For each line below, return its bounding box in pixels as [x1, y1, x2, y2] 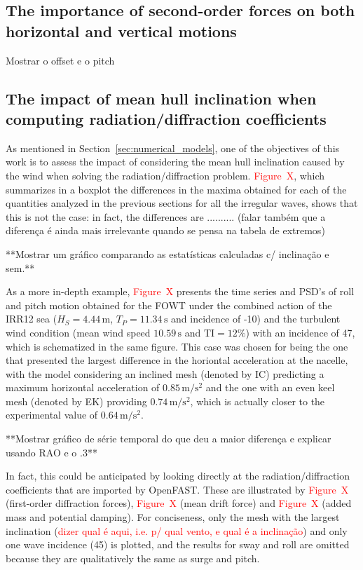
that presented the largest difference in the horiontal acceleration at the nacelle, [6, 353, 348, 367]
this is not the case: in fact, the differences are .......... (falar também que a [6, 209, 326, 224]
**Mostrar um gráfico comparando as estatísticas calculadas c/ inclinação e [6, 246, 329, 261]
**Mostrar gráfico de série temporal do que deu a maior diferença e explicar [6, 431, 331, 446]
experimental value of [6, 407, 98, 422]
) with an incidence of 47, [245, 325, 355, 339]
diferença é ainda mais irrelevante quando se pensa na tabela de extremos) [6, 223, 325, 238]
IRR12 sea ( [6, 311, 57, 326]
